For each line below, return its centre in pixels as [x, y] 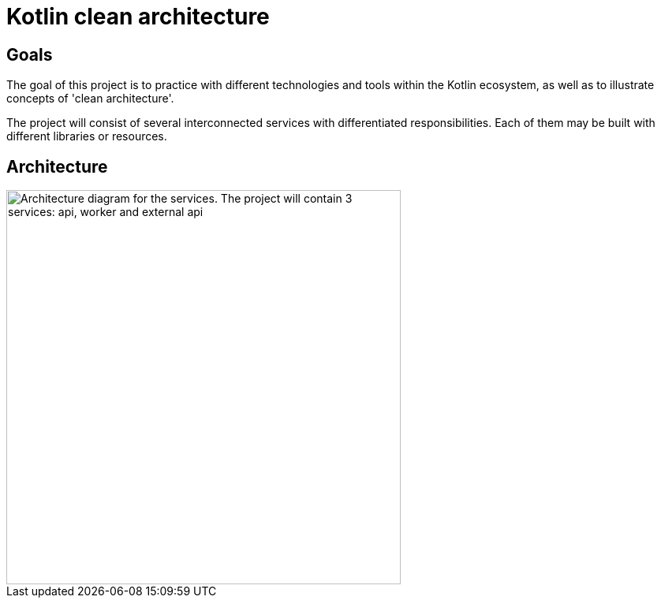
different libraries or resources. [87, 136]
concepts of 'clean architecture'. [90, 99]
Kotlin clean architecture [138, 17]
